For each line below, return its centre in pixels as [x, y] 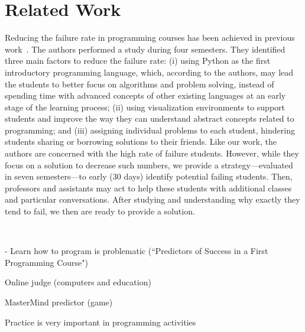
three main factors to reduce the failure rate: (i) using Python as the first [138, 61]
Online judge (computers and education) [78, 282]
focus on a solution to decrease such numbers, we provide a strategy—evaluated [149, 165]
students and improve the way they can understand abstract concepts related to [150, 118]
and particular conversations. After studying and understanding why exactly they [152, 199]
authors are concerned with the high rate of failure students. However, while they [152, 153]
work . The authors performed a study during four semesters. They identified [145, 49]
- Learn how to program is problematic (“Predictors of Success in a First [137, 251]
